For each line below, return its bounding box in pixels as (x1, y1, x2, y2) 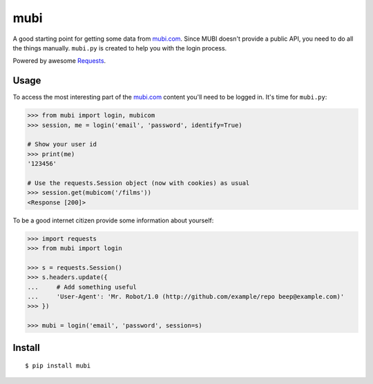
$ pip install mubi (25, 362, 91, 369)
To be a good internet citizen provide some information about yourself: (12, 216, 214, 224)
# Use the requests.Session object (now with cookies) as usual (27, 179, 250, 186)
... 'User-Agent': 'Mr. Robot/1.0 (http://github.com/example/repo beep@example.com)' (27, 293, 345, 300)
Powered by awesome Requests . (12, 57, 106, 65)
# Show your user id (27, 140, 97, 148)
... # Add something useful (27, 283, 137, 291)
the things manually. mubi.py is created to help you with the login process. (12, 44, 227, 52)
